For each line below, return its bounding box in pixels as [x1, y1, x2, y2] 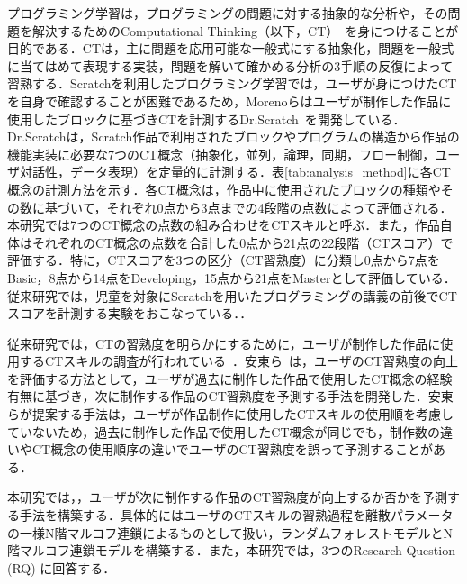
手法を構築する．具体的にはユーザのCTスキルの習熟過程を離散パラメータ [19, 506, 454, 525]
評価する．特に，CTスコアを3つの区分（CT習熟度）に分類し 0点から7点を [7, 251, 440, 269]
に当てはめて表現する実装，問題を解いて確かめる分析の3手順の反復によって [7, 56, 454, 75]
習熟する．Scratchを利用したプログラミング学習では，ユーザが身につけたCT [7, 74, 457, 93]
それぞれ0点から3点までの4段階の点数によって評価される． [106, 197, 453, 216]
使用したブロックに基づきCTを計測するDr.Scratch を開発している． [7, 109, 406, 128]
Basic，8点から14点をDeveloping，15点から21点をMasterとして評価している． [7, 268, 456, 287]
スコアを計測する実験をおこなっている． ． [7, 304, 253, 323]
